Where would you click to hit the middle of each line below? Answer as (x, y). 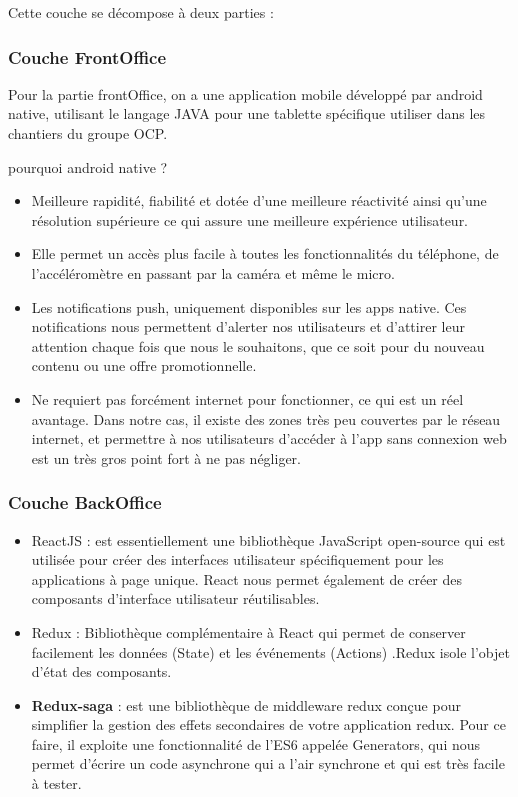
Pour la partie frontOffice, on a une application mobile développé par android (245, 93)
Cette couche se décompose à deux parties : (141, 12)
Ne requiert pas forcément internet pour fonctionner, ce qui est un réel (247, 398)
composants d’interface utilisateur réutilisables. (175, 598)
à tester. (56, 783)
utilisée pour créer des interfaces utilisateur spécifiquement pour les (237, 559)
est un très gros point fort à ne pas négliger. (166, 457)
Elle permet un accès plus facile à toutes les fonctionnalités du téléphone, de (265, 253)
